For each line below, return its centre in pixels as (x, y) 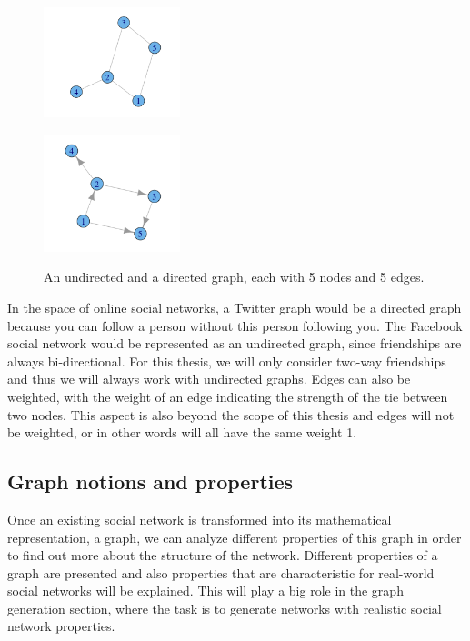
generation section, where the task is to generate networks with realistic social (225, 608)
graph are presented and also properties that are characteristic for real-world (221, 572)
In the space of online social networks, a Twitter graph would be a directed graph (235, 307)
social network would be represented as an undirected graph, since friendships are (235, 343)
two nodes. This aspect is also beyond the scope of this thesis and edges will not (231, 414)
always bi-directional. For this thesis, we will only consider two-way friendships (227, 361)
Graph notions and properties (150, 481)
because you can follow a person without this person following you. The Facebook (235, 325)
